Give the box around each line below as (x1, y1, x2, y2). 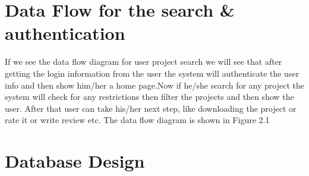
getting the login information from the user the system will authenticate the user (5, 67, 299, 79)
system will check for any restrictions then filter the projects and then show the (5, 90, 294, 103)
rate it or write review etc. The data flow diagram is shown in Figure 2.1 (5, 114, 270, 126)
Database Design (5, 149, 145, 173)
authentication (5, 21, 125, 45)
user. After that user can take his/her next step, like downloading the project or (5, 102, 297, 114)
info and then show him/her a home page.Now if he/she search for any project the (5, 78, 304, 91)
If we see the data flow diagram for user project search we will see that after (5, 55, 282, 68)
